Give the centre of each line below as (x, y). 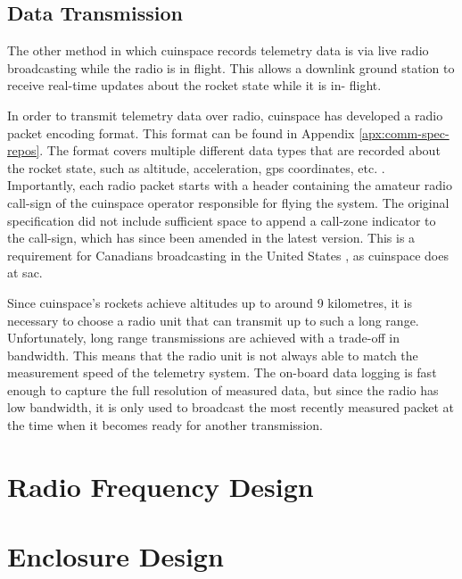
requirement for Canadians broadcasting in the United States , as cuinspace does (228, 255)
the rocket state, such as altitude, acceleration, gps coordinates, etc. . (196, 167)
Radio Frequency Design (161, 486)
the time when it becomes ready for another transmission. (165, 425)
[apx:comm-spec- (404, 132)
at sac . (25, 273)
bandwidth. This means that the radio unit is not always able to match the (213, 355)
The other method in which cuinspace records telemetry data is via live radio (218, 50)
